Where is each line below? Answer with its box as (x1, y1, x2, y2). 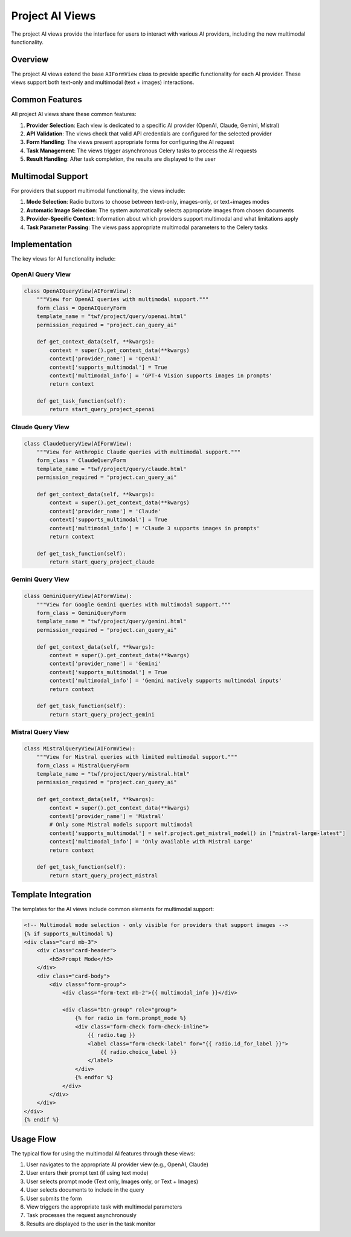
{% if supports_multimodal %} (24, 930, 114, 937)
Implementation (11, 239, 72, 250)
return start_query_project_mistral (49, 872, 158, 879)
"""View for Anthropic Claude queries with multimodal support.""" (36, 449, 241, 456)
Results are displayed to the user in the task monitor (26, 1220, 156, 1227)
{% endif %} (24, 1116, 60, 1123)
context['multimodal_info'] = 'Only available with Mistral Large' (49, 838, 254, 845)
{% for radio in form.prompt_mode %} (74, 1015, 187, 1022)
